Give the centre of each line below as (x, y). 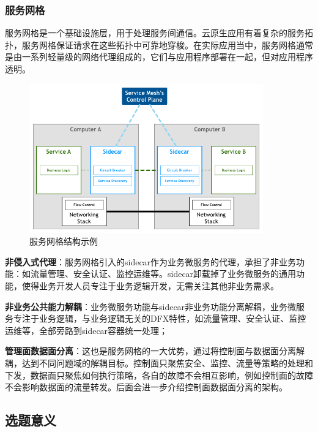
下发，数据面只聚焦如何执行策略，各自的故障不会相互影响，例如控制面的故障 (159, 375)
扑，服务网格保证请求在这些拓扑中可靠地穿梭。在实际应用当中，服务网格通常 (159, 44)
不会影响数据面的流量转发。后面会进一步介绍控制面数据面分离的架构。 (146, 387)
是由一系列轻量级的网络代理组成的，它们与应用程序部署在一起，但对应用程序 (159, 57)
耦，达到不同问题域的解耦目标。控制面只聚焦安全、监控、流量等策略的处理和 (159, 362)
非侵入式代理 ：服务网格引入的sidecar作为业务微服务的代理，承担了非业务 (151, 261)
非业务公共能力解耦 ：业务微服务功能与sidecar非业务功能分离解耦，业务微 (151, 306)
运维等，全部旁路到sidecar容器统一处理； (87, 330)
